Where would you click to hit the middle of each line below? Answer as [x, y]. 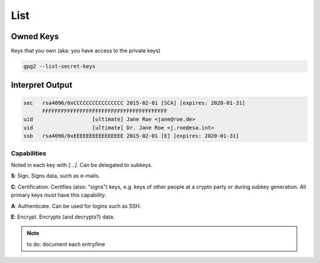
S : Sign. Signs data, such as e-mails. [55, 176]
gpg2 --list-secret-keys [60, 66]
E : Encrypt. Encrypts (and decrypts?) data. [63, 217]
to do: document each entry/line [66, 244]
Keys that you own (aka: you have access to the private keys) [86, 51]
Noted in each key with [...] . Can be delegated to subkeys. [82, 165]
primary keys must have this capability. [59, 195]
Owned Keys [35, 36]
